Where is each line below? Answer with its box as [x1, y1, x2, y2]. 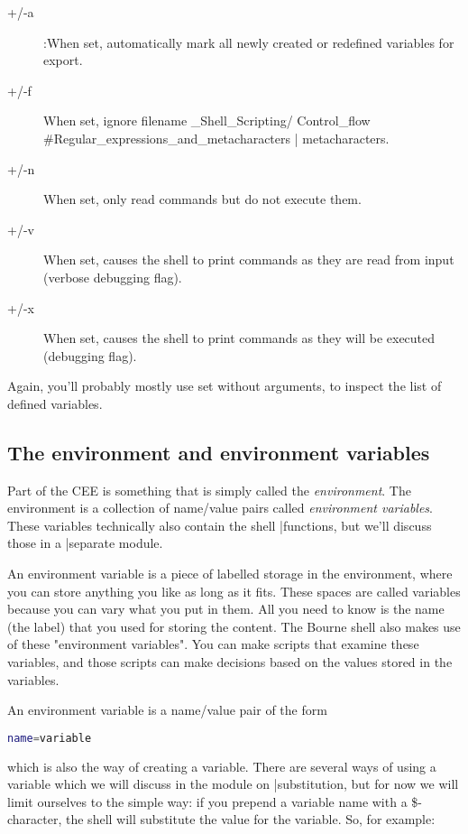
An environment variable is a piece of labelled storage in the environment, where [7, 564, 453, 583]
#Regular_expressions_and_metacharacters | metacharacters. [43, 128, 390, 147]
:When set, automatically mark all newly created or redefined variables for [43, 32, 454, 51]
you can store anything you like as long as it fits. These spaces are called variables [7, 581, 461, 600]
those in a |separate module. [7, 533, 163, 552]
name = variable [7, 731, 92, 745]
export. [43, 51, 83, 69]
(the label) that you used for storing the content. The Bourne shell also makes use [7, 616, 461, 635]
